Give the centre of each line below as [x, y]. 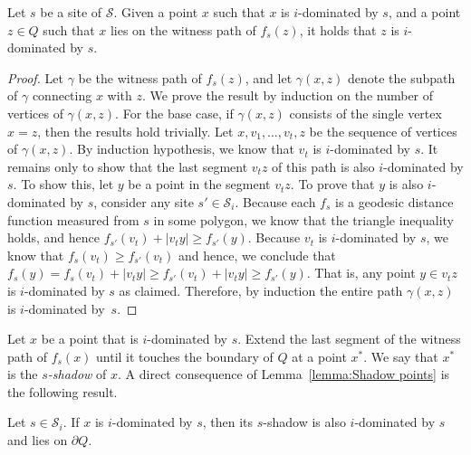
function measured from [73, 219]
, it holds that [338, 29]
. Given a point [156, 12]
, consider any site [144, 201]
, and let [269, 77]
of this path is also [323, 166]
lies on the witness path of [183, 29]
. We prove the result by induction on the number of [288, 95]
